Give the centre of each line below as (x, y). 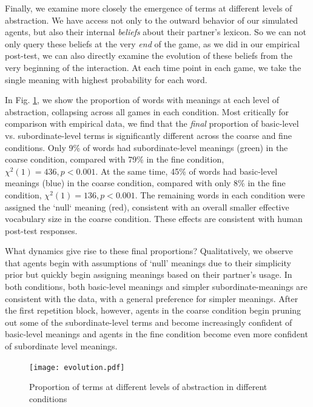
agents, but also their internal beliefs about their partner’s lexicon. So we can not (156, 32)
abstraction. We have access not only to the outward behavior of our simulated (152, 20)
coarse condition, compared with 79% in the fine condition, (115, 159)
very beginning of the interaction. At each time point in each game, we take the (153, 67)
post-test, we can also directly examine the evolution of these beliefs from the (149, 55)
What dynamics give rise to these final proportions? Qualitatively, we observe (149, 251)
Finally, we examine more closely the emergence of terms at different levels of (149, 8)
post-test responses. (41, 230)
